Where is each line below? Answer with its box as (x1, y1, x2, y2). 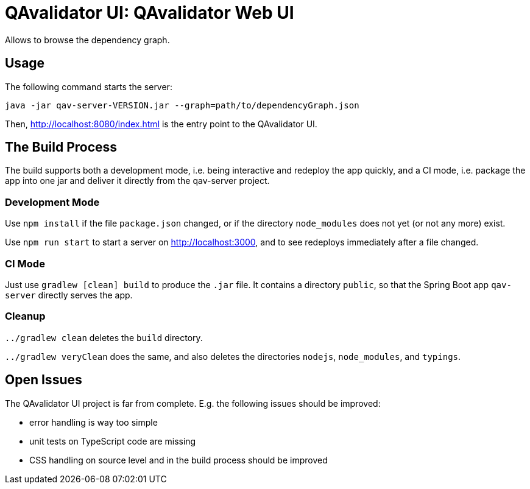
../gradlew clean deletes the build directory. (5, 332, 203, 343)
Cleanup (5, 310, 46, 323)
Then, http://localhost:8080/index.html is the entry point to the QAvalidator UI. (5, 118, 317, 129)
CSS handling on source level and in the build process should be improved (29, 454, 328, 465)
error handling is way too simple (29, 417, 158, 427)
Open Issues (5, 372, 82, 388)
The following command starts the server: (5, 81, 172, 92)
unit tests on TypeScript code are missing (29, 435, 196, 446)
